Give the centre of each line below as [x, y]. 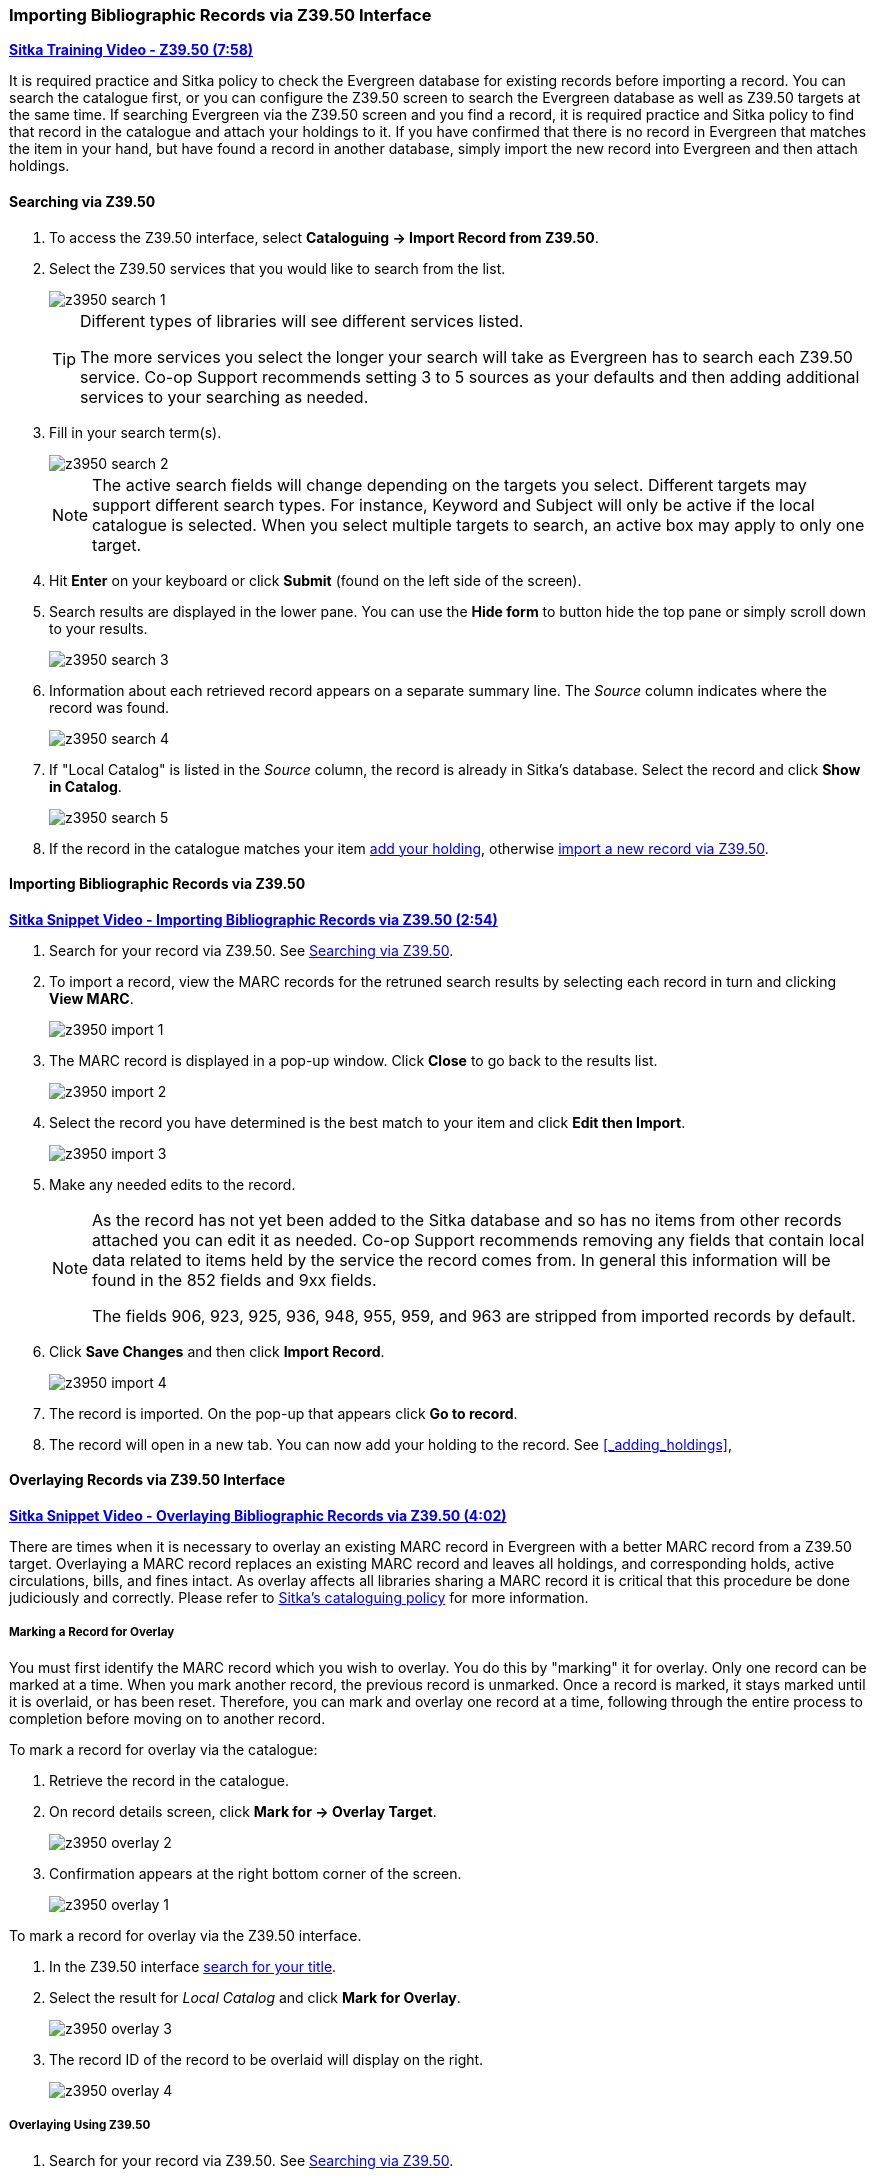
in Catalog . [85, 786]
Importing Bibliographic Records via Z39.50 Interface [220, 15]
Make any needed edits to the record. [172, 1184]
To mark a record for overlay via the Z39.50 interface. [185, 1935]
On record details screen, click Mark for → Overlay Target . [243, 1811]
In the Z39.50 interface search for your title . [193, 1966]
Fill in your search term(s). [135, 432]
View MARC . [91, 998]
